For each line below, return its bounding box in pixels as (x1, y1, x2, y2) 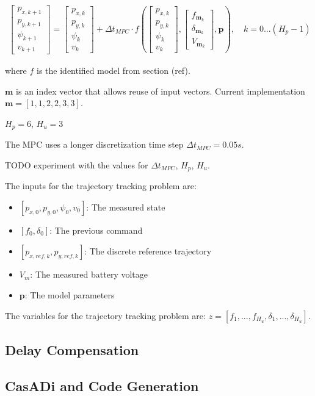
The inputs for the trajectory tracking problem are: (5, 179, 197, 192)
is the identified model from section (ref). (37, 64, 190, 76)
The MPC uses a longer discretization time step (5, 138, 184, 151)
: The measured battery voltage (30, 268, 148, 281)
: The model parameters (24, 289, 115, 301)
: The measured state (86, 200, 165, 213)
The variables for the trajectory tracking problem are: (5, 309, 206, 322)
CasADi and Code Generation (5, 376, 199, 395)
